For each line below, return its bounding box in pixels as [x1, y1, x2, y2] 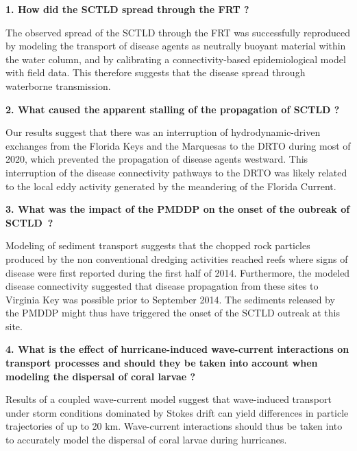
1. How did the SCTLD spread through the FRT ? [5, 2, 249, 16]
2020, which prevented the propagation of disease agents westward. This [5, 152, 308, 166]
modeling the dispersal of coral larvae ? [5, 369, 196, 383]
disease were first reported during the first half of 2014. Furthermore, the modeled [5, 265, 350, 279]
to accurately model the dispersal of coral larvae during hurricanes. [5, 432, 287, 447]
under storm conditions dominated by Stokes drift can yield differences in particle [5, 405, 349, 419]
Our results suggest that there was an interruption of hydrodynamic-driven [5, 125, 321, 139]
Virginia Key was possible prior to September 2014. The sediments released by [5, 292, 335, 306]
